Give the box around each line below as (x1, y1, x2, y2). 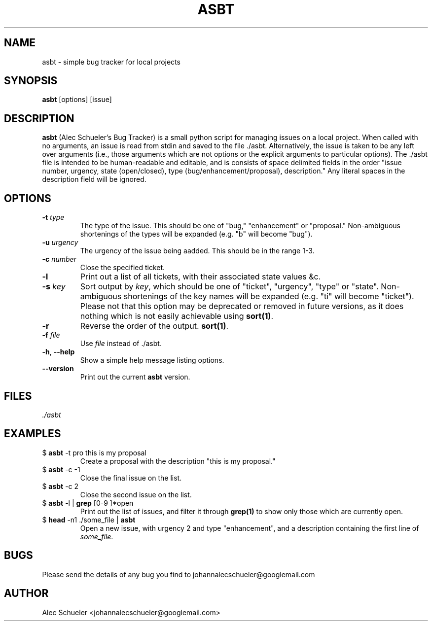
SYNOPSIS (4, 74, 58, 87)
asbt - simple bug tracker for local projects (42, 57, 180, 66)
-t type (42, 213, 65, 222)
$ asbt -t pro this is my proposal (42, 448, 146, 457)
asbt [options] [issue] (42, 95, 112, 104)
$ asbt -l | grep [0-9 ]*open (42, 498, 134, 507)
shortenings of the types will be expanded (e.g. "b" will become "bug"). (80, 230, 313, 239)
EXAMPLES (4, 427, 61, 440)
